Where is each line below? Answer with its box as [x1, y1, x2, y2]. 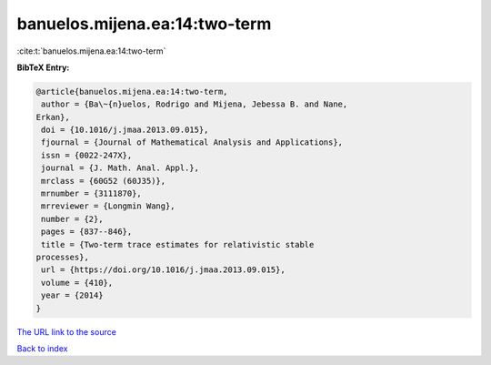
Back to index [16, 342, 68, 354]
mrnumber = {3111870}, [41, 188, 143, 199]
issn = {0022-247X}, [41, 150, 133, 160]
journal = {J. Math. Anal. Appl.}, [41, 163, 200, 173]
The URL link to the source [16, 326, 117, 337]
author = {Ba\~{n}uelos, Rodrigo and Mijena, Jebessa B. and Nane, [41, 99, 348, 109]
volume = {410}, [41, 278, 114, 288]
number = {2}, [41, 214, 104, 224]
